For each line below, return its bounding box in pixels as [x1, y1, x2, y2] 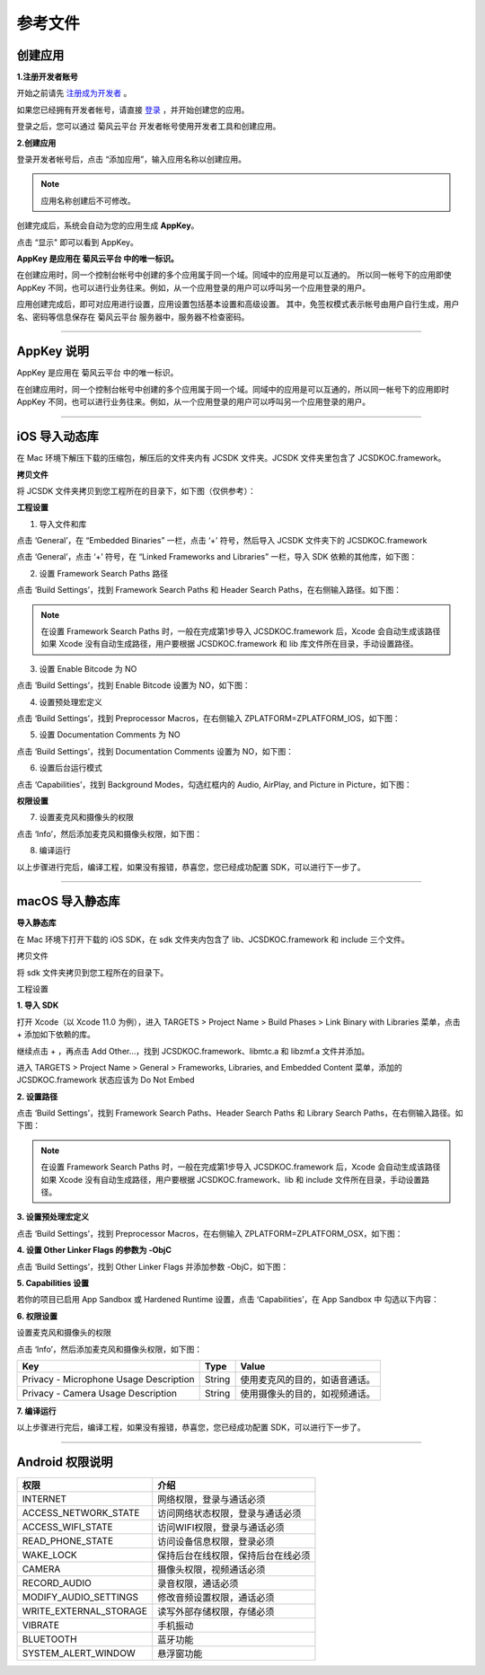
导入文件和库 [39, 518, 87, 529]
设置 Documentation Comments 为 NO [39, 729, 181, 740]
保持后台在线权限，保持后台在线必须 [157, 1549, 311, 1562]
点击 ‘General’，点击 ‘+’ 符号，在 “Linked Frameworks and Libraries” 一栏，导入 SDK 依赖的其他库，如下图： [16, 551, 418, 562]
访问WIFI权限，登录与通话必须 [157, 1521, 285, 1534]
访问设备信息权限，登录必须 [157, 1536, 275, 1548]
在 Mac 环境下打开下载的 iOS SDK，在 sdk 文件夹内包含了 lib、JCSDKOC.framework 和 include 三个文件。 [16, 934, 410, 945]
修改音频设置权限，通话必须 [157, 1591, 275, 1604]
